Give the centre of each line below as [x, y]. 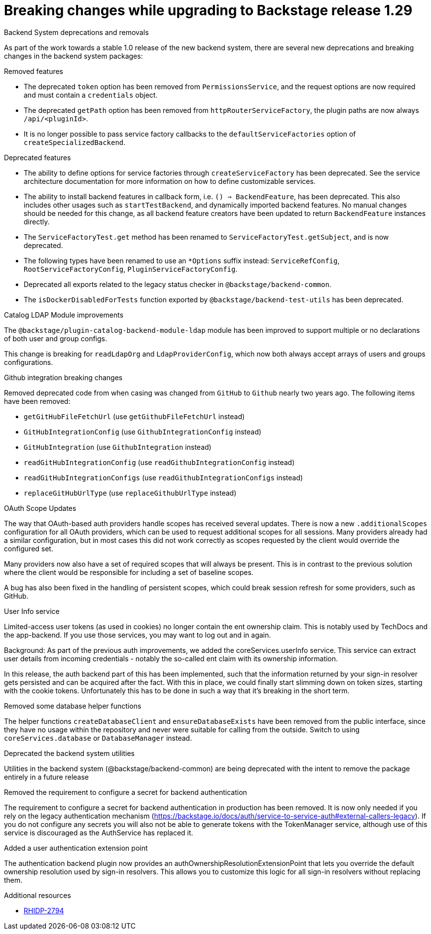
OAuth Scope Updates [40, 508]
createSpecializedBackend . [75, 142]
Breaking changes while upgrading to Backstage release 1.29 [208, 10]
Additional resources [37, 895]
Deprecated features [37, 157]
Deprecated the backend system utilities [69, 753]
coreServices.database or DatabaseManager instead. [98, 738]
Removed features [34, 71]
